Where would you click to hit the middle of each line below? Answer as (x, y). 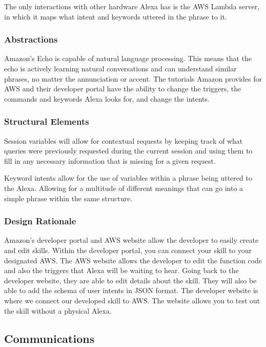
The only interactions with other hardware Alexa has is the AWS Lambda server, (132, 6)
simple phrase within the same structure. (68, 198)
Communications (49, 338)
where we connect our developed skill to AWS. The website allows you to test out (132, 300)
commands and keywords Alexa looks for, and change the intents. (107, 98)
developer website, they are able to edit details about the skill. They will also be (130, 280)
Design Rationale (40, 221)
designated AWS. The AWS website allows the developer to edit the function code (133, 260)
